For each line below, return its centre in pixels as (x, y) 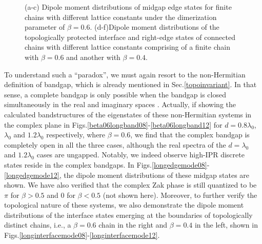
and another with (93, 57)
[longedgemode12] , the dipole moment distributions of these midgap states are (127, 175)
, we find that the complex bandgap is (190, 135)
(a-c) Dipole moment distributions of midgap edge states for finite (128, 7)
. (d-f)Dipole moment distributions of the (155, 27)
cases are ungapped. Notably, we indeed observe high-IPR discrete (140, 155)
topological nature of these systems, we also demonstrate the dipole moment (124, 205)
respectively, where (76, 135)
